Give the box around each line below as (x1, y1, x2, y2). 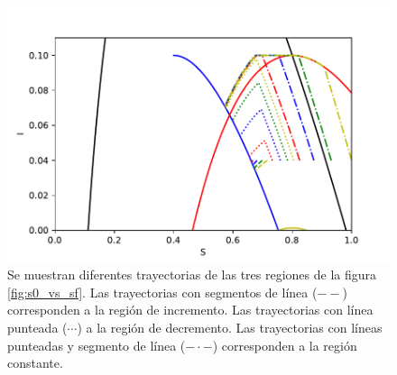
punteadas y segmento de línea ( (7, 335, 186, 354)
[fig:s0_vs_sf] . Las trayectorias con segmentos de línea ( (7, 282, 318, 301)
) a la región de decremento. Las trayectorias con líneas (77, 318, 383, 337)
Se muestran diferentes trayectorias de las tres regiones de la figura (7, 265, 377, 284)
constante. (7, 353, 63, 372)
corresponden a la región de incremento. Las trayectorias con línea (7, 300, 374, 319)
